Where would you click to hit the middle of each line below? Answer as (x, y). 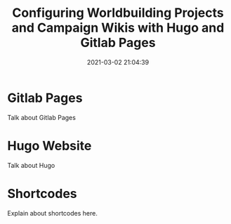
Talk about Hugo (31, 165)
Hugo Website (49, 146)
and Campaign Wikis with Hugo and (118, 28)
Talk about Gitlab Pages (41, 117)
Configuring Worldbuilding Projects (118, 13)
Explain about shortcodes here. (53, 213)
